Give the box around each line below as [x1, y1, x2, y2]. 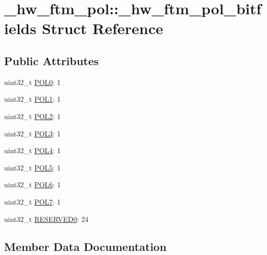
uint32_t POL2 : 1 [4, 110, 61, 121]
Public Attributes [4, 52, 99, 68]
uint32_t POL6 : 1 [4, 179, 61, 190]
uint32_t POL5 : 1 [4, 162, 61, 173]
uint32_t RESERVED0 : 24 [4, 213, 89, 224]
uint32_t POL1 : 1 [4, 94, 61, 104]
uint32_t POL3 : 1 [4, 128, 61, 138]
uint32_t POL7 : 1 [4, 196, 61, 207]
